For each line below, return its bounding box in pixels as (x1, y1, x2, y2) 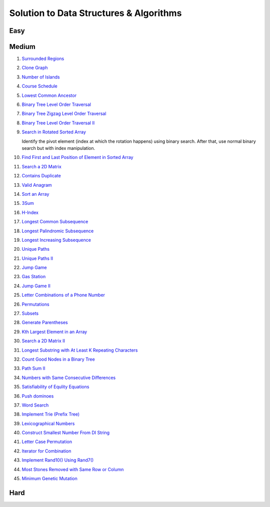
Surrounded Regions (21, 55, 64, 62)
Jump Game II (21, 283, 51, 289)
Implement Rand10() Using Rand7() (21, 457, 94, 463)
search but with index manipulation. (21, 145, 95, 151)
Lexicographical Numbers (21, 420, 75, 427)
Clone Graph (21, 65, 48, 71)
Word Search (21, 402, 49, 408)
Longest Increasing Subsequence (21, 237, 91, 243)
